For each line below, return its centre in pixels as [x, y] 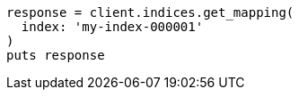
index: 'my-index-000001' [112, 27]
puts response [56, 55]
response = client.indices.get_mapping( [150, 12]
